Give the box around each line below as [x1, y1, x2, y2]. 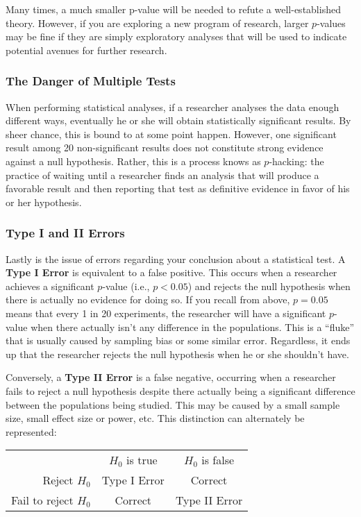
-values [317, 15, 346, 30]
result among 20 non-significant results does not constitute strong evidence [6, 140, 324, 155]
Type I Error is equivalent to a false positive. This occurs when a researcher [6, 265, 337, 280]
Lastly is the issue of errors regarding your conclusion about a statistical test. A [6, 251, 346, 266]
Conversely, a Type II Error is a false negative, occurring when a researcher [6, 370, 336, 384]
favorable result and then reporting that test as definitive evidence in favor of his [6, 181, 350, 196]
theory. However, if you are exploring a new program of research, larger [6, 15, 309, 30]
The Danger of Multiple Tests [6, 72, 176, 90]
